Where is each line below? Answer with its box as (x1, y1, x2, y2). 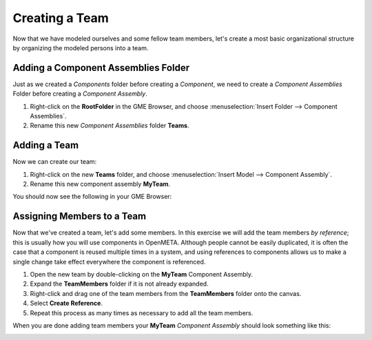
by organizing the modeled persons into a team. (12, 43, 149, 52)
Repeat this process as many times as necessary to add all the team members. (30, 308, 254, 317)
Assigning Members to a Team (12, 211, 147, 222)
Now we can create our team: (12, 158, 97, 166)
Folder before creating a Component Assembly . (12, 89, 147, 98)
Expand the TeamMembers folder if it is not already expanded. (30, 279, 209, 288)
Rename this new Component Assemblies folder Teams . (30, 121, 189, 130)
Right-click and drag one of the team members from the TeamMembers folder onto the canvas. (30, 289, 302, 297)
